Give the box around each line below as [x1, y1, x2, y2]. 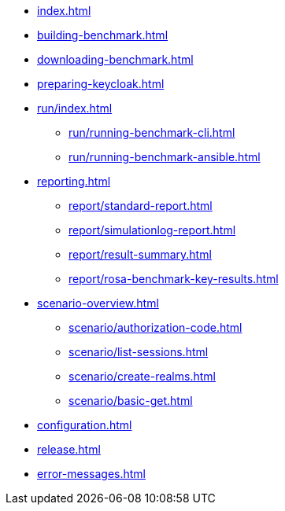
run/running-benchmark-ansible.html [68, 150, 261, 164]
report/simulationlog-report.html [68, 223, 236, 237]
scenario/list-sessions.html [68, 345, 209, 358]
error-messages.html [37, 467, 146, 480]
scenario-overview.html [37, 296, 159, 310]
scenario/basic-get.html [68, 394, 193, 407]
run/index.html [37, 101, 113, 115]
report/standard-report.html [68, 199, 213, 212]
